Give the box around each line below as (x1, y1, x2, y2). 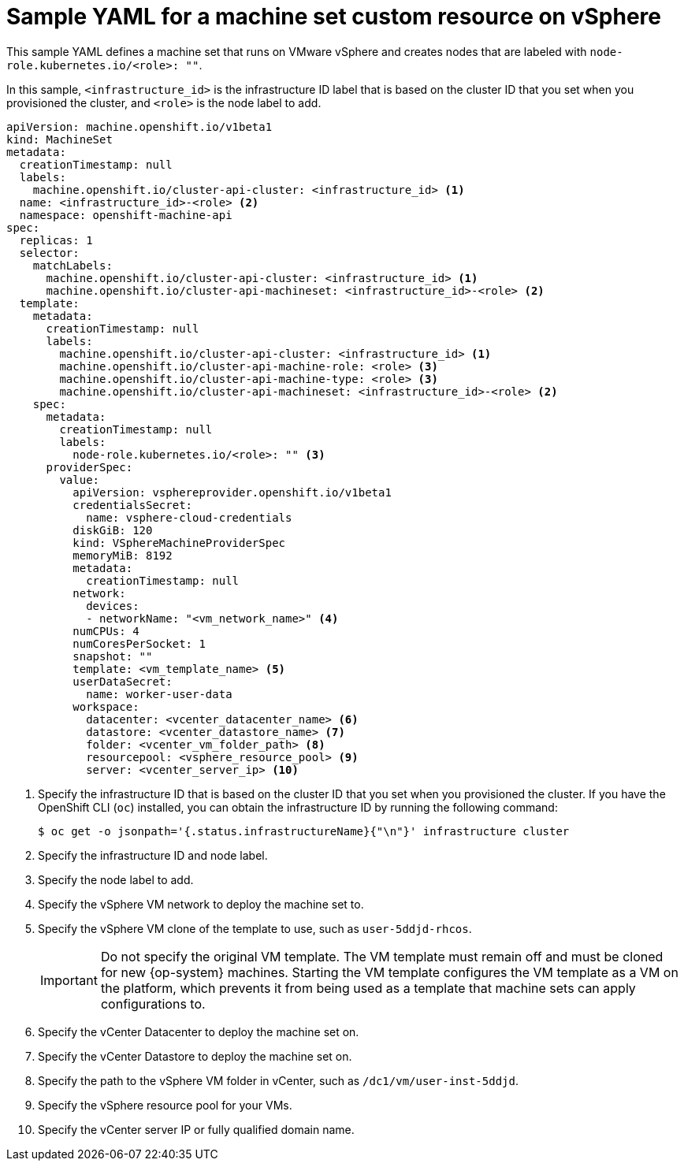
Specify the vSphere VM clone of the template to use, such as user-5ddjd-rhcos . (38, 921, 472, 935)
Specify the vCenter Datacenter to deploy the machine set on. (38, 1024, 359, 1039)
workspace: (72, 700, 139, 713)
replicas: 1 (19, 233, 93, 247)
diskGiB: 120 (72, 523, 153, 537)
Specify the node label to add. (38, 872, 194, 886)
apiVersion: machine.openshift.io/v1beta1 (6, 120, 273, 133)
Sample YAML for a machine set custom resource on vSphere (6, 3, 661, 30)
